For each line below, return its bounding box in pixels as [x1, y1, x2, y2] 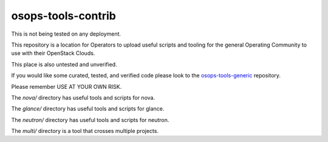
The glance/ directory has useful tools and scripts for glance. [11, 105, 165, 112]
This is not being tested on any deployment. [11, 30, 121, 37]
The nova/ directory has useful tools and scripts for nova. [11, 94, 155, 101]
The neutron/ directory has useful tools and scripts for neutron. [11, 116, 169, 123]
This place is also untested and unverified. [11, 60, 118, 68]
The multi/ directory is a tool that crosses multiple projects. [11, 127, 159, 135]
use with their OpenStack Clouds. [11, 50, 95, 57]
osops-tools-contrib [11, 9, 117, 22]
